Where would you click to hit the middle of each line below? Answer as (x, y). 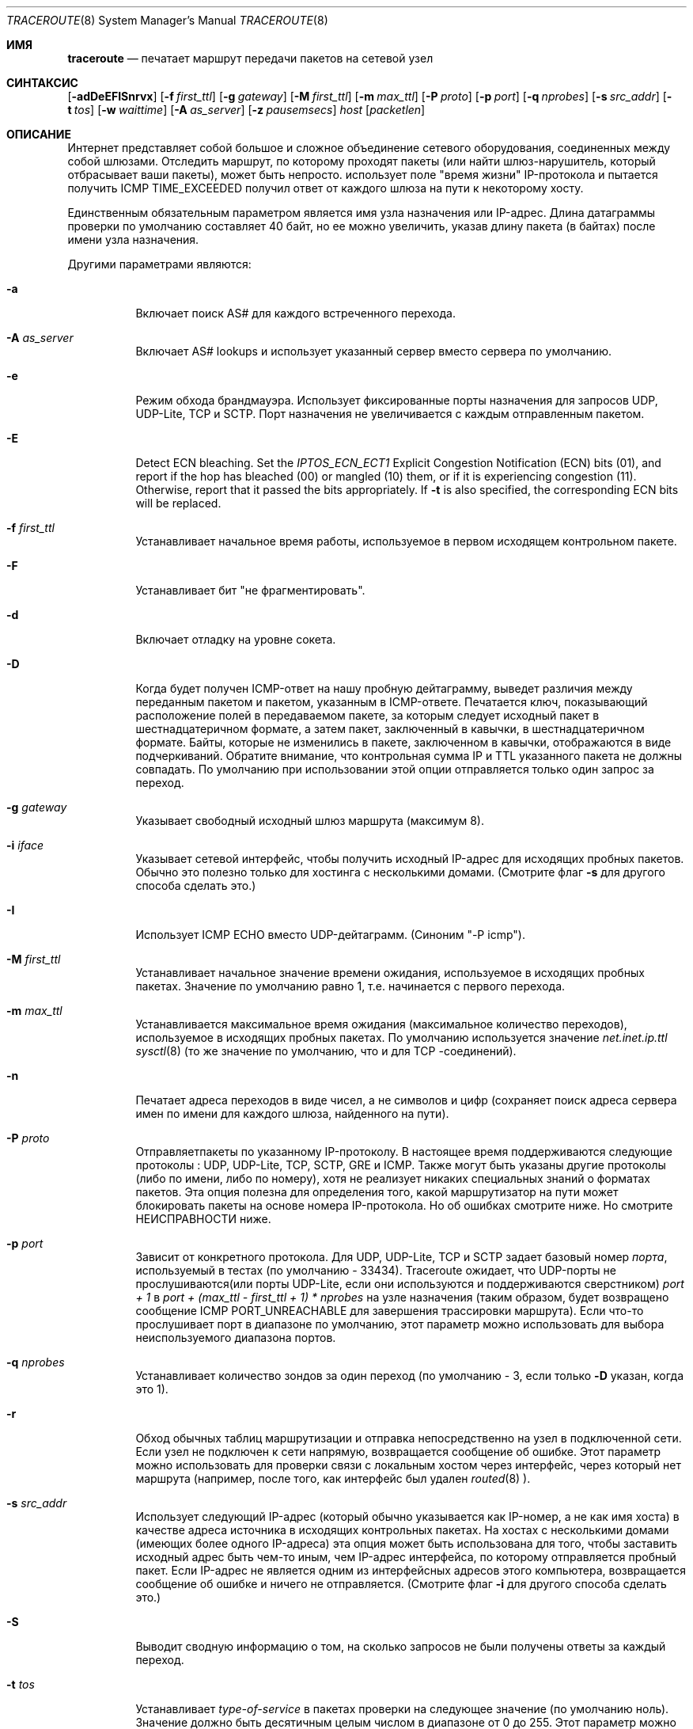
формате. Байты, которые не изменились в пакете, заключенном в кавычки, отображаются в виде (403, 742)
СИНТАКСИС (42, 83)
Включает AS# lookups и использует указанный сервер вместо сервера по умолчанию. (373, 351)
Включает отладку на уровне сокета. (236, 639)
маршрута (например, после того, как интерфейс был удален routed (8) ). (333, 1478)
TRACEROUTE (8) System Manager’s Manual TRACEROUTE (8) (167, 20)
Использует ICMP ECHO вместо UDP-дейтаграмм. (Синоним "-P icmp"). (330, 935)
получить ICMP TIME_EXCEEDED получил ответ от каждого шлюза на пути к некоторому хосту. (326, 188)
